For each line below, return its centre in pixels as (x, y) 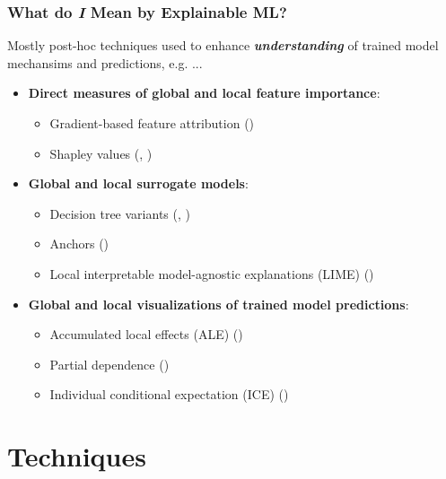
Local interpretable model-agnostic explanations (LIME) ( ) (212, 273)
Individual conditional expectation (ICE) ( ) (169, 394)
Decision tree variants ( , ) (120, 213)
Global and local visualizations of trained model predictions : (219, 304)
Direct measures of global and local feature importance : (204, 93)
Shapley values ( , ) (101, 153)
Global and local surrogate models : (138, 183)
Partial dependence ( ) (109, 364)
